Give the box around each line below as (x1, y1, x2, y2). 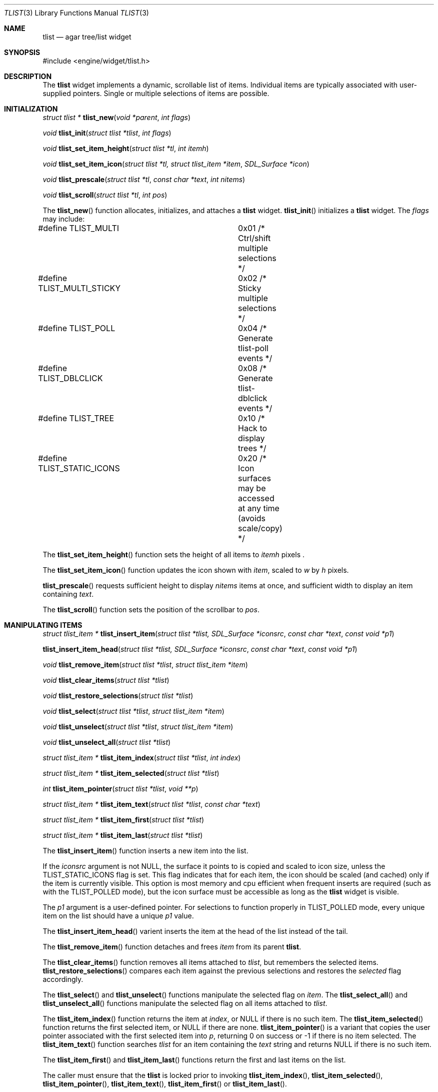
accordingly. (42, 975, 83, 983)
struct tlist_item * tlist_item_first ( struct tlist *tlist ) (42, 815, 204, 824)
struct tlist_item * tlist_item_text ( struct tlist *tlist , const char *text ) (42, 800, 260, 808)
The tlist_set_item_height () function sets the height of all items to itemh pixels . (42, 550, 304, 559)
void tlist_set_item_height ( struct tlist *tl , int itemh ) (42, 144, 209, 153)
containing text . (42, 590, 94, 598)
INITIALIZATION (4, 105, 58, 113)
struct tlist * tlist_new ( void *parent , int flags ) (42, 113, 191, 122)
